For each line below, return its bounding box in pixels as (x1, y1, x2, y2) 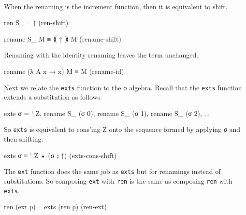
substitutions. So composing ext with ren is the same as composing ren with (4, 175, 232, 186)
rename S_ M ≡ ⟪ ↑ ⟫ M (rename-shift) (4, 33, 121, 43)
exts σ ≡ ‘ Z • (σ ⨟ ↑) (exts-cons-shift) (4, 150, 117, 160)
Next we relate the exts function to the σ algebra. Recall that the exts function (4, 82, 242, 92)
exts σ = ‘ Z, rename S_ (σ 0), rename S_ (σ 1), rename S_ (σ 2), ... (4, 108, 210, 118)
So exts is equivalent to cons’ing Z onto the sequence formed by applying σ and (4, 124, 241, 134)
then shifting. (4, 134, 43, 144)
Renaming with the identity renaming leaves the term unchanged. (4, 50, 199, 60)
